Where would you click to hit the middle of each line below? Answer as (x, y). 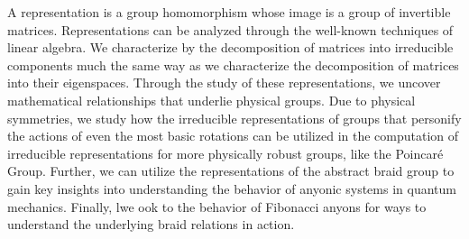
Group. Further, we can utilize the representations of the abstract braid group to (231, 171)
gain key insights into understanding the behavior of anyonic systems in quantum (232, 188)
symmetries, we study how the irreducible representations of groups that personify (234, 118)
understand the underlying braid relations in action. (151, 224)
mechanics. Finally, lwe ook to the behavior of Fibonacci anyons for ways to (217, 206)
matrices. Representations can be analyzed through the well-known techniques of (230, 29)
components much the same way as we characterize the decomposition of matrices (233, 64)
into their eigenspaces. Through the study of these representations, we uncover (224, 83)
